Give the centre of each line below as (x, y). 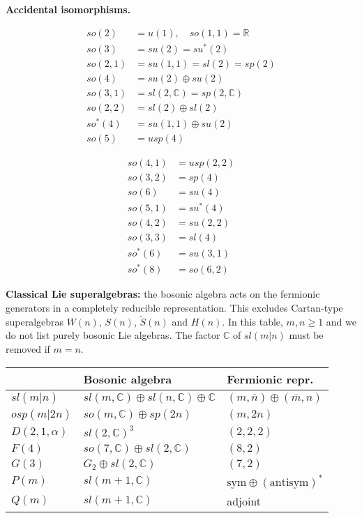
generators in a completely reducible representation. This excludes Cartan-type (174, 308)
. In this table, (252, 321)
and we (341, 321)
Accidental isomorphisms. (68, 9)
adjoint (244, 501)
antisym (289, 482)
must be (306, 335)
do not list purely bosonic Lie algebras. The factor (113, 335)
